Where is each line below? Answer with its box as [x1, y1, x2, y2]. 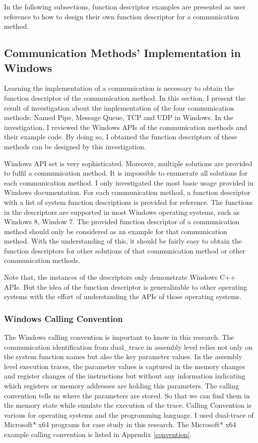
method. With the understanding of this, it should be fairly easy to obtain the [4, 236, 242, 246]
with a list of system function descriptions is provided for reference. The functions [4, 196, 253, 207]
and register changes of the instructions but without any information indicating [4, 371, 246, 381]
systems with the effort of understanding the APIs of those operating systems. [4, 291, 242, 302]
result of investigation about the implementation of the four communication [4, 102, 234, 113]
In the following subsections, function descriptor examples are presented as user [4, 1, 246, 11]
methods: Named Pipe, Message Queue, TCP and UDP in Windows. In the [4, 112, 233, 123]
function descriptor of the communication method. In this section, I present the [4, 92, 246, 103]
